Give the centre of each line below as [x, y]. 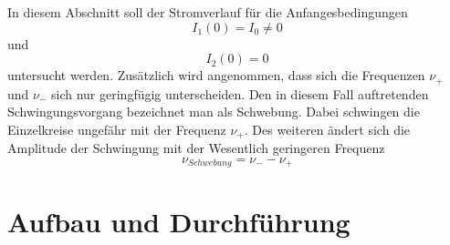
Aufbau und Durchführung [179, 221]
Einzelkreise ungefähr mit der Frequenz [117, 129]
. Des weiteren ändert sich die [327, 129]
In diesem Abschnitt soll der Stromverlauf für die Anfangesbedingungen [208, 12]
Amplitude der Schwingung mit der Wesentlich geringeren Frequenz [196, 148]
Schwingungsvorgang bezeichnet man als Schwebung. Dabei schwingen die [214, 112]
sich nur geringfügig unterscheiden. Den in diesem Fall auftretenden [240, 93]
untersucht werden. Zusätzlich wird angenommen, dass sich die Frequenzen [216, 75]
